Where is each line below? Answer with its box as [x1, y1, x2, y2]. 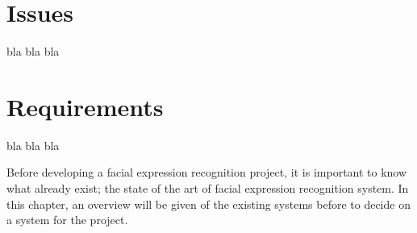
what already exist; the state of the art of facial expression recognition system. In [6, 180, 409, 197]
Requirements [6, 89, 164, 123]
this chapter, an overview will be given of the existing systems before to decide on [6, 195, 411, 212]
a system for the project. [6, 211, 128, 228]
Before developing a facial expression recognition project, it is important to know [6, 164, 407, 181]
